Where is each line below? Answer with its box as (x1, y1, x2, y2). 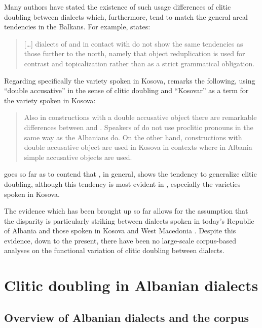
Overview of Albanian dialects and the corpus (4, 309, 249, 325)
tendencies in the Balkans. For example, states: (4, 21, 151, 32)
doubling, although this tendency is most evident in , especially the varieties (4, 178, 241, 189)
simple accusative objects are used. (24, 151, 132, 162)
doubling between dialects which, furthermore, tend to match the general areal (4, 11, 248, 22)
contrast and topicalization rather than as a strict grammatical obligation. (24, 58, 255, 68)
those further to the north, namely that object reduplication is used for (24, 48, 245, 59)
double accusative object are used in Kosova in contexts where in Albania (24, 142, 252, 152)
